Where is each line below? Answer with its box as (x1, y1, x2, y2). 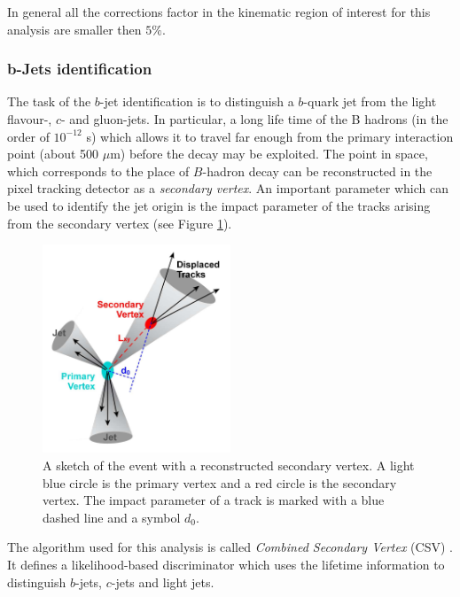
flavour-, (7, 110, 52, 128)
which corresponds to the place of (7, 161, 190, 180)
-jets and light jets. (111, 572, 214, 591)
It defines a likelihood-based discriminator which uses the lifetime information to (7, 555, 445, 573)
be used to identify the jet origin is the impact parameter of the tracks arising (7, 196, 431, 214)
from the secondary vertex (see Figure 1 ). (7, 213, 232, 232)
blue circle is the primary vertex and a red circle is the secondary (43, 473, 397, 492)
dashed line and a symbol (43, 508, 181, 526)
